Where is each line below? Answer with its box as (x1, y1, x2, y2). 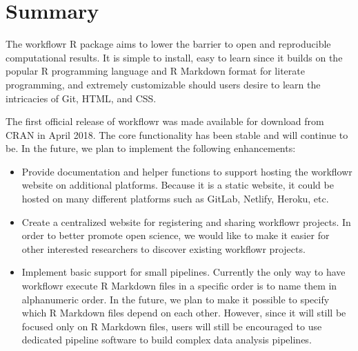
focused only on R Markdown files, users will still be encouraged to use (21, 319, 322, 333)
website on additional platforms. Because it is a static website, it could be (21, 178, 334, 192)
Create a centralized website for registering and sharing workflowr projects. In (21, 214, 351, 229)
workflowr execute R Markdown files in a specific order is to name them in (21, 278, 337, 293)
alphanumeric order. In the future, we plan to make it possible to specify (21, 292, 330, 306)
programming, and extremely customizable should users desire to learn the (6, 77, 321, 91)
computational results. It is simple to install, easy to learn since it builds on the (6, 50, 343, 64)
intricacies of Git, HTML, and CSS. (6, 91, 157, 105)
